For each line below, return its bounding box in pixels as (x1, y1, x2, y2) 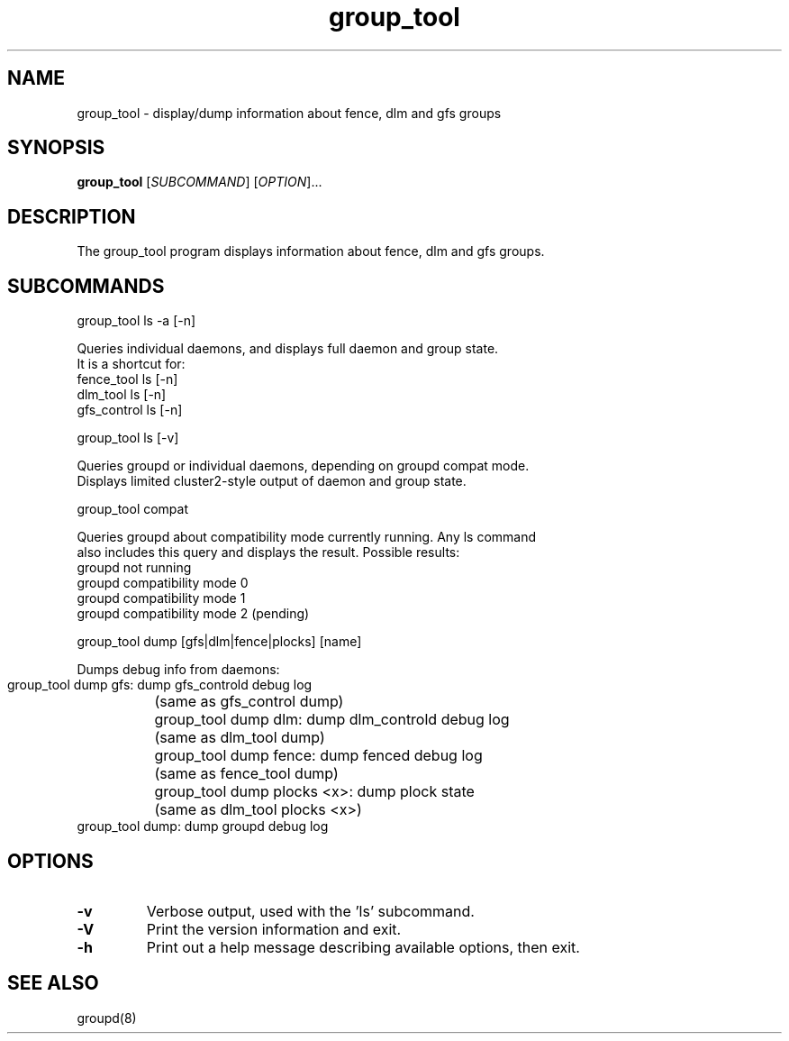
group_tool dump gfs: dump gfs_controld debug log (7, 677, 313, 693)
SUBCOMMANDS (7, 274, 165, 297)
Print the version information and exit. (146, 919, 402, 938)
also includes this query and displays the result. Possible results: (77, 544, 460, 561)
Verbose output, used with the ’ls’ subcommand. (146, 901, 475, 920)
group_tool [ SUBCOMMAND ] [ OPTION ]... (77, 174, 322, 190)
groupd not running (77, 560, 192, 576)
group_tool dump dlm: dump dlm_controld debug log (154, 710, 510, 729)
